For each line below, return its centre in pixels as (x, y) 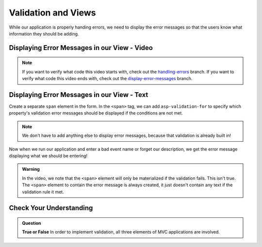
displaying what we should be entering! (48, 156)
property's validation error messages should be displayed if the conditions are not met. (96, 113)
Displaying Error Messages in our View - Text (79, 95)
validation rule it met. (43, 192)
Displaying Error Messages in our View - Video (81, 48)
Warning (31, 169)
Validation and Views (52, 13)
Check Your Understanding (51, 208)
